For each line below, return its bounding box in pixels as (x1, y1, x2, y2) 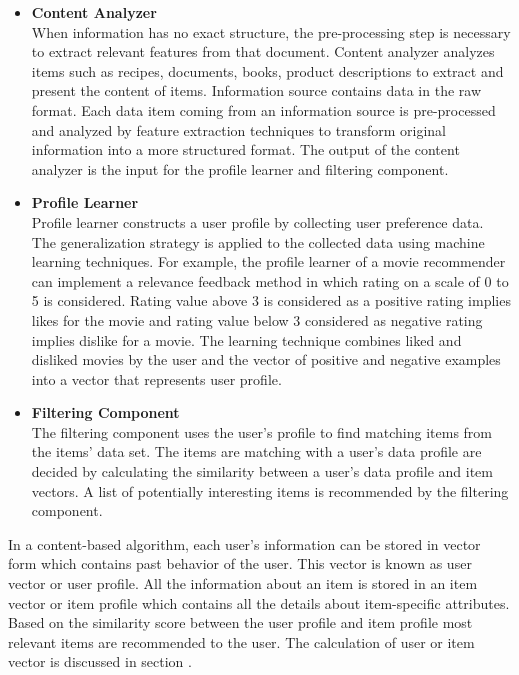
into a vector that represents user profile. (31, 368, 282, 389)
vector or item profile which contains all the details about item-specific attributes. (8, 592, 510, 613)
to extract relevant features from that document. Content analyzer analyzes (31, 41, 495, 62)
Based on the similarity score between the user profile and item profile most (8, 612, 473, 633)
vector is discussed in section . (8, 651, 192, 672)
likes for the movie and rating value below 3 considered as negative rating (31, 309, 483, 330)
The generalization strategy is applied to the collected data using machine (31, 231, 485, 252)
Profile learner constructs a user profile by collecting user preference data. (31, 211, 484, 232)
